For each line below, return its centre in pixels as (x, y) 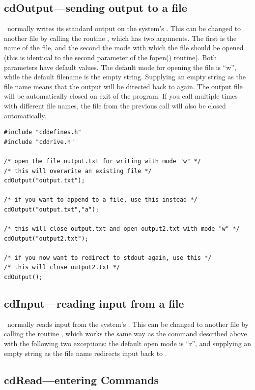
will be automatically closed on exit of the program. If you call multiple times (121, 96)
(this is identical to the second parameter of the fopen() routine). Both (111, 57)
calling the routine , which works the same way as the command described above (126, 334)
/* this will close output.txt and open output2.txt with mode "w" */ (122, 229)
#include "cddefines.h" (43, 132)
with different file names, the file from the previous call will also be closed (115, 105)
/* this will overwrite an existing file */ (78, 171)
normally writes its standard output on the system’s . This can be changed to (124, 28)
